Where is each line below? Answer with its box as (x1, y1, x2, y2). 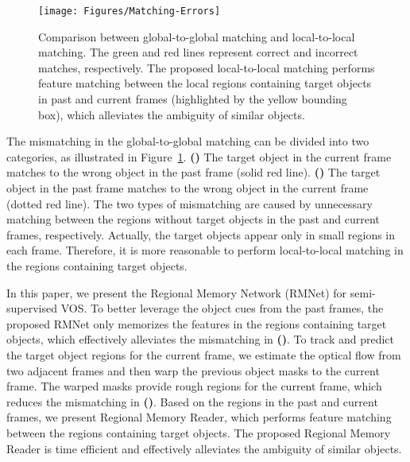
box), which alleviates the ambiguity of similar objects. (38, 106, 305, 122)
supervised (6, 300, 57, 316)
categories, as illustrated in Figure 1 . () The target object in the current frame (6, 148, 392, 165)
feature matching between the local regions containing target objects (38, 75, 372, 91)
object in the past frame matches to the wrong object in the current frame (6, 180, 369, 196)
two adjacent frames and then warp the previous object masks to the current (6, 362, 380, 379)
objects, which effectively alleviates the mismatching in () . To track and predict (6, 331, 395, 347)
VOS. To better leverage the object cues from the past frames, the (60, 300, 384, 316)
